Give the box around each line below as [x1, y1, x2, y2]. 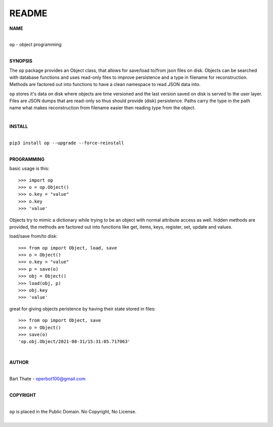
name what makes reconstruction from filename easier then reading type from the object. [9, 105, 196, 111]
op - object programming [9, 41, 62, 48]
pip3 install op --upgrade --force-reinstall [9, 140, 124, 146]
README [9, 8, 48, 19]
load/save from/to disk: [9, 233, 58, 239]
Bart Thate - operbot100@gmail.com [9, 375, 86, 381]
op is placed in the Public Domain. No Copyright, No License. [9, 408, 136, 414]
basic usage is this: [9, 165, 50, 172]
